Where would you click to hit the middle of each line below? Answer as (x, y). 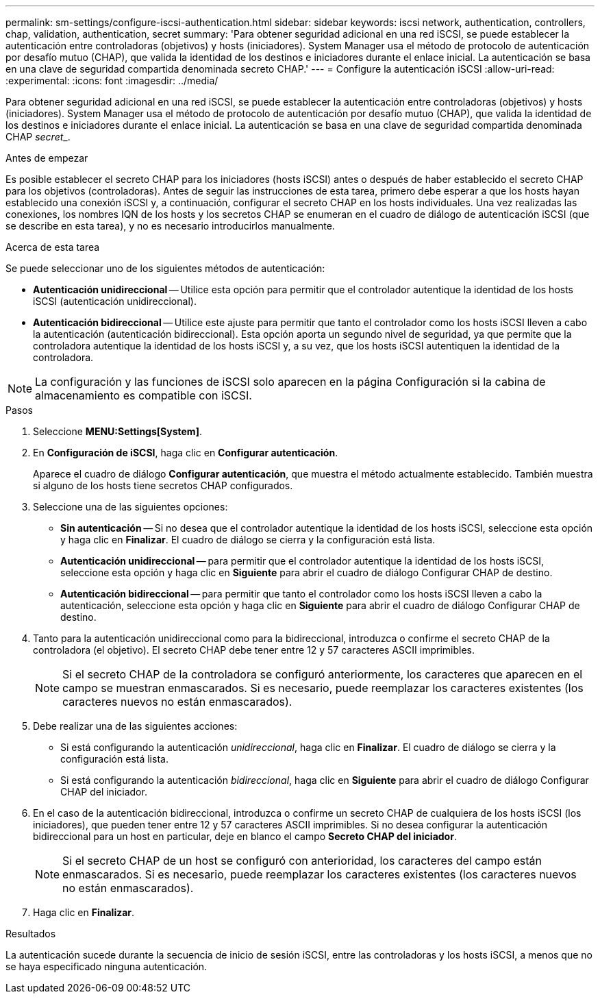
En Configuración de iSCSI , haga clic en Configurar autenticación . (186, 453)
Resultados (31, 934)
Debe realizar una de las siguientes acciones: (135, 726)
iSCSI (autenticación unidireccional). (115, 301)
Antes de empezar (47, 158)
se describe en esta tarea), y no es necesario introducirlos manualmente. (170, 226)
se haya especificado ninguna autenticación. (107, 966)
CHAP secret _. (38, 137)
